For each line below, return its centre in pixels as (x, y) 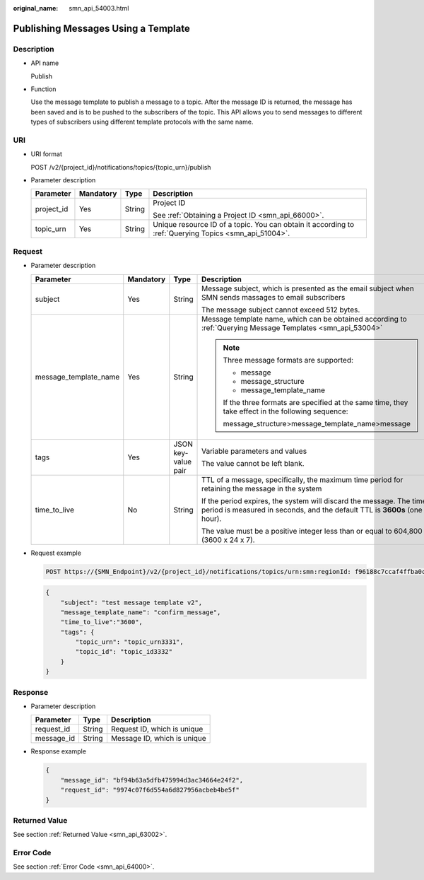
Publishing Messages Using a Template (101, 28)
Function (43, 89)
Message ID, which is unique (158, 739)
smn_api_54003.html (99, 8)
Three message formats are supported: (288, 360)
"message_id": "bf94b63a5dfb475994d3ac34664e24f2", (152, 780)
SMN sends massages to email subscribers (273, 297)
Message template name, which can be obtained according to (305, 319)
